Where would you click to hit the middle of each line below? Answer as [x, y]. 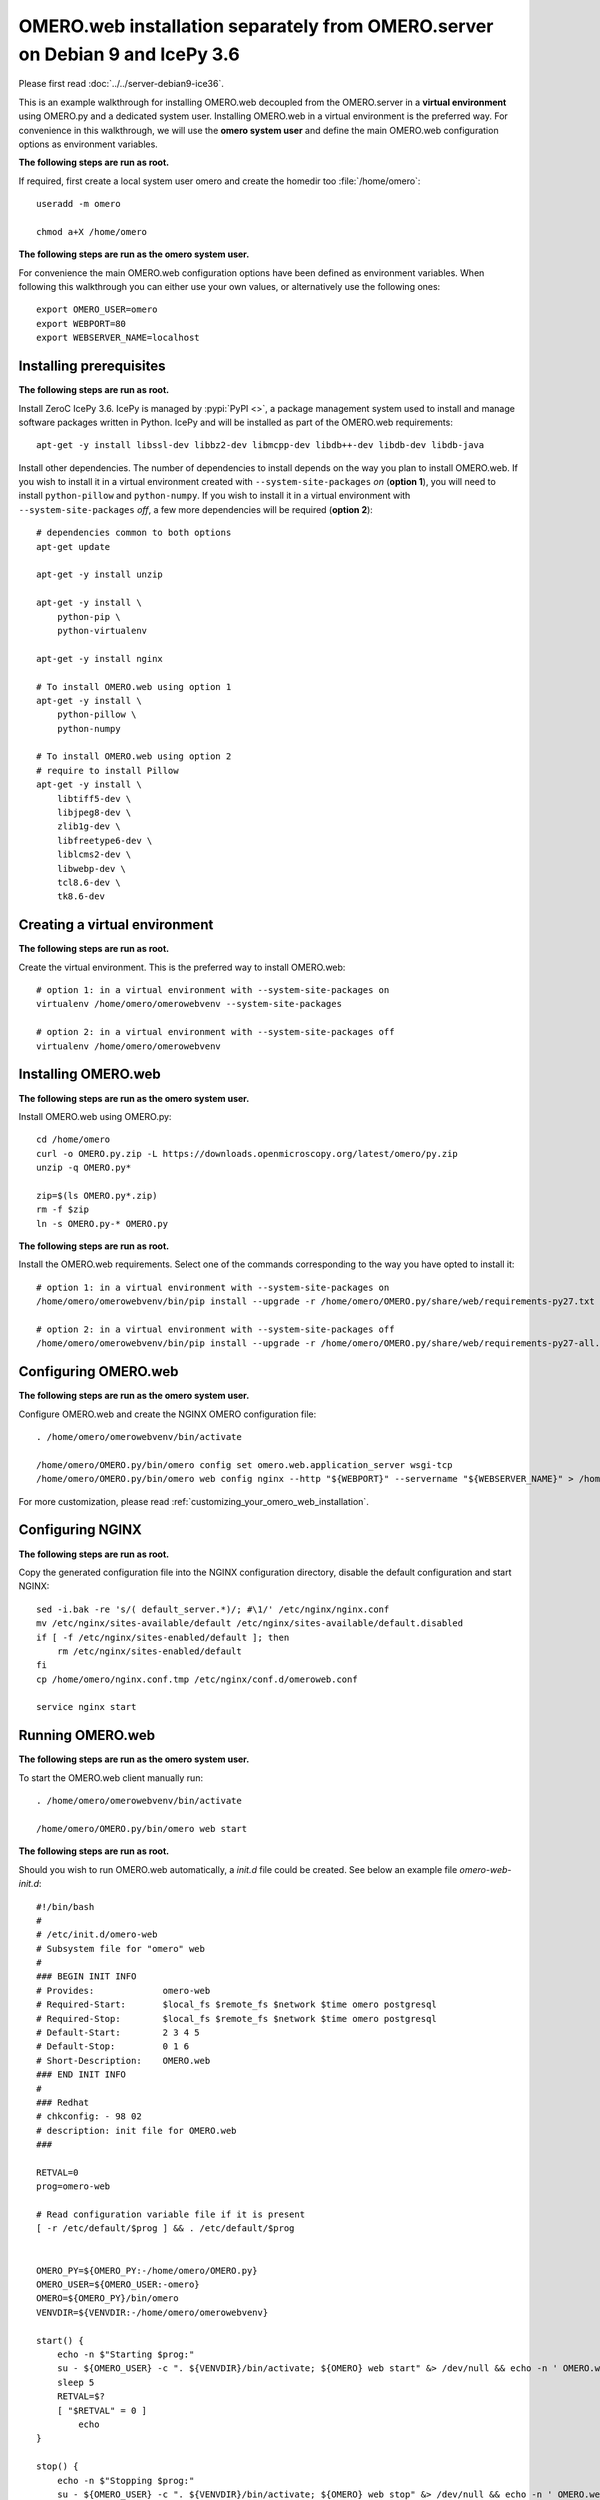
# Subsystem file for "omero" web [120, 1948]
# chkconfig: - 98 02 [89, 2116]
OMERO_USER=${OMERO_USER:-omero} [118, 2284]
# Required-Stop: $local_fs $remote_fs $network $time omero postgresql [236, 2018]
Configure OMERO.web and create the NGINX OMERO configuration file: [167, 1414]
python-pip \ [88, 616]
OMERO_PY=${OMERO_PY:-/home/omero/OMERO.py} [147, 2270]
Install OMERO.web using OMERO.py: [95, 1116]
